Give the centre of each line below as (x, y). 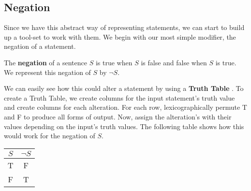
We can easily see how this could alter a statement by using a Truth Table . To (124, 88)
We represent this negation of (47, 72)
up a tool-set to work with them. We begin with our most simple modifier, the (120, 37)
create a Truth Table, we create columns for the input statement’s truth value (119, 97)
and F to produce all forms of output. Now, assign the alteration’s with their (118, 116)
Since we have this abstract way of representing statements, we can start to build (124, 27)
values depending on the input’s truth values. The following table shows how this (124, 126)
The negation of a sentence (45, 62)
